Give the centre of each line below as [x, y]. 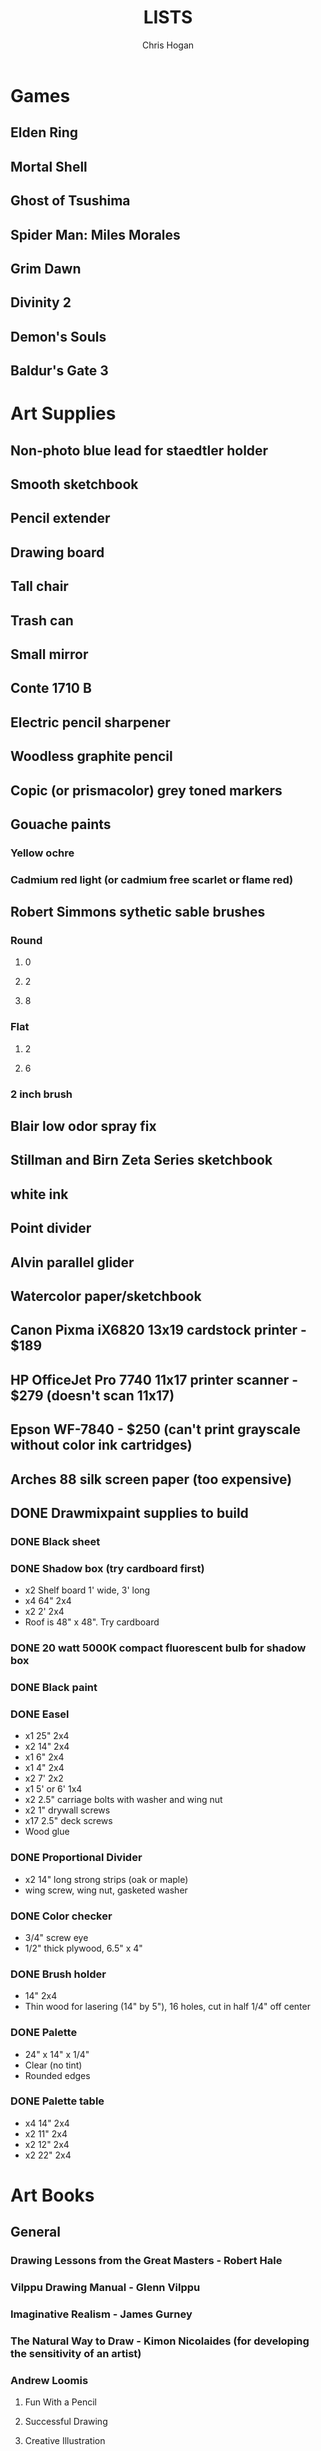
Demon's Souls [58, 336]
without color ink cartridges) [101, 1445]
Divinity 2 [41, 302]
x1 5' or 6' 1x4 [53, 1789]
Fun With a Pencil [60, 2402]
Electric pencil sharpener [90, 722]
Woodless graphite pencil [91, 756]
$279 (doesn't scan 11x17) [92, 1395]
